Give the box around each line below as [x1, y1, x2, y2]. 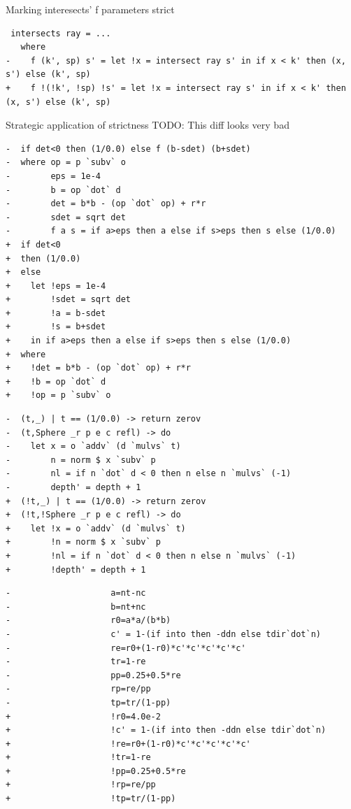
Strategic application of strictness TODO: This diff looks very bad [6, 117, 289, 132]
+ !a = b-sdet [6, 308, 106, 318]
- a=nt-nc [6, 588, 146, 599]
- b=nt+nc [6, 601, 146, 612]
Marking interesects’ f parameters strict [6, 2, 175, 16]
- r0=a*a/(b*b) [6, 615, 171, 626]
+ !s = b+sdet [6, 322, 106, 332]
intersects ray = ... [10, 28, 111, 38]
